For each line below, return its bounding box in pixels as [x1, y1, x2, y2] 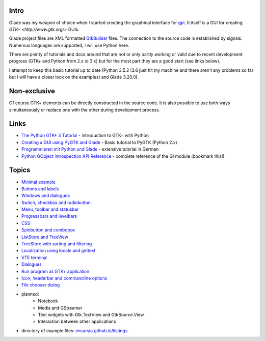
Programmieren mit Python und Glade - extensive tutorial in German [21, 146, 159, 152]
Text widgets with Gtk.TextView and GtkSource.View [38, 312, 144, 317]
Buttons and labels [21, 186, 59, 192]
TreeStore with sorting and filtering [21, 241, 92, 247]
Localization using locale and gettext [21, 248, 96, 254]
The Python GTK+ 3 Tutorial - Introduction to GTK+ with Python [21, 133, 149, 139]
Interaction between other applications [38, 318, 116, 324]
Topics [9, 166, 30, 174]
